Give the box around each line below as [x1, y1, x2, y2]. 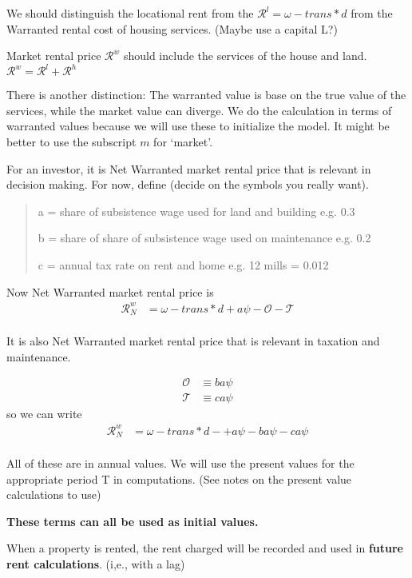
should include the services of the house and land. [123, 47, 367, 64]
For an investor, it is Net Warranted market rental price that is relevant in [6, 160, 371, 177]
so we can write [6, 405, 82, 422]
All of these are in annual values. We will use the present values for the [6, 455, 355, 472]
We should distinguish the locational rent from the [6, 5, 254, 21]
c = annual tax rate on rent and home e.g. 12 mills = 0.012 [38, 257, 329, 273]
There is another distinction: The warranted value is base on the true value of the [6, 86, 406, 103]
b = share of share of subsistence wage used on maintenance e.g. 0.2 [38, 229, 371, 246]
